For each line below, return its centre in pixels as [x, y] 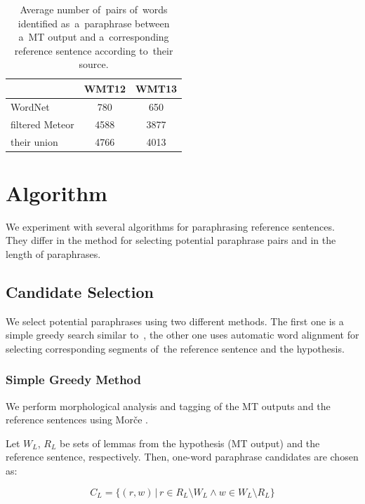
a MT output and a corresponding [94, 37]
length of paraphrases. [53, 253]
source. [94, 64]
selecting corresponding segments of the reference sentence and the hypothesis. [175, 348]
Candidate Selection [80, 291]
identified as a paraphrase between [94, 23]
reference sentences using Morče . [77, 420]
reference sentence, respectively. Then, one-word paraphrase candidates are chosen [182, 457]
